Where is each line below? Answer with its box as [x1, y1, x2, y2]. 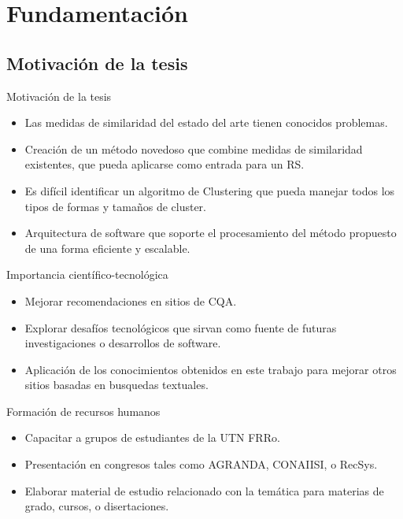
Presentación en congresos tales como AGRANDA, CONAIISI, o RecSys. [24, 456, 378, 473]
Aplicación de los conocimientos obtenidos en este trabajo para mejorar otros [24, 361, 397, 377]
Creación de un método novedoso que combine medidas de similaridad [24, 140, 363, 157]
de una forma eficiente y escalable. [24, 239, 190, 256]
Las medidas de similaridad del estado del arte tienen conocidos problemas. [24, 114, 388, 131]
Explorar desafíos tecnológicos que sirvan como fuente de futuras [24, 319, 337, 335]
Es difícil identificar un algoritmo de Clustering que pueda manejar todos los [24, 182, 395, 198]
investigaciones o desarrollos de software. [24, 335, 221, 351]
